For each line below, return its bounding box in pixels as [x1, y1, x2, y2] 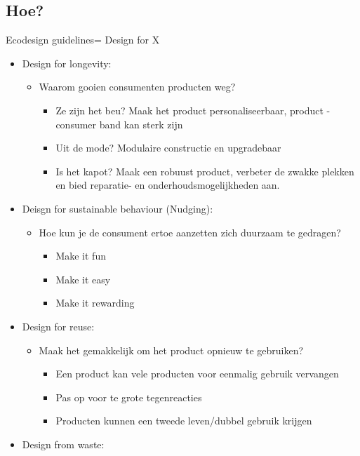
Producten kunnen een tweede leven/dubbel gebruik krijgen [55, 413, 312, 428]
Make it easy [55, 271, 111, 286]
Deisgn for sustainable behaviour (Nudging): [22, 201, 213, 215]
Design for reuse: [22, 318, 95, 333]
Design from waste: [22, 436, 105, 451]
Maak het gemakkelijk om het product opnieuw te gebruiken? [39, 342, 304, 357]
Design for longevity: [22, 55, 112, 70]
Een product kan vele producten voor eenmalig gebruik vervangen [55, 366, 339, 381]
